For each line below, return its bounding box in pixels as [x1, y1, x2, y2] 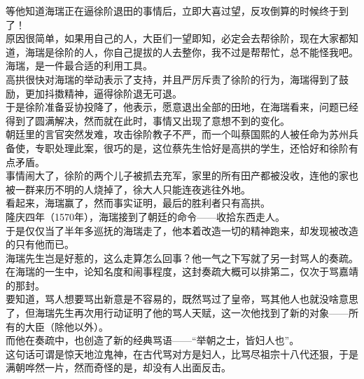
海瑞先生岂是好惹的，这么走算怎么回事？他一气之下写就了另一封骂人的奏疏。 [6, 250, 358, 265]
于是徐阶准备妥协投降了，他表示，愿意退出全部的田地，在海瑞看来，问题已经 [6, 99, 358, 114]
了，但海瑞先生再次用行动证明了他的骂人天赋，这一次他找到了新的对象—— [6, 305, 349, 320]
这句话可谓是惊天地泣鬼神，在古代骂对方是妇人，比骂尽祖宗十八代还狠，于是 [6, 346, 358, 361]
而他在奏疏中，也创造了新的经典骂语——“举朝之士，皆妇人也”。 [6, 333, 300, 347]
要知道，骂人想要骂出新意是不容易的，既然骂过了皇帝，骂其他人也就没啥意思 [6, 291, 358, 306]
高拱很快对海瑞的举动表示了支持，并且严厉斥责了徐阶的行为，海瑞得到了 [6, 71, 339, 86]
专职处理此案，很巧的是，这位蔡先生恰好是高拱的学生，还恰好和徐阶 [34, 140, 349, 155]
